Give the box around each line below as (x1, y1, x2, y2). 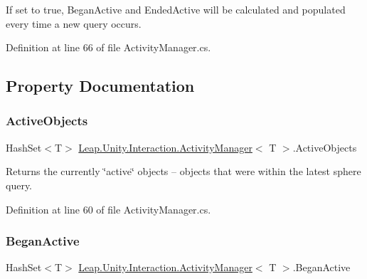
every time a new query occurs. (6, 16, 142, 31)
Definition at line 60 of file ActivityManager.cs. (6, 201, 211, 216)
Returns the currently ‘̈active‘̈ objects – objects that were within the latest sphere (6, 164, 361, 179)
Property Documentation (6, 75, 195, 97)
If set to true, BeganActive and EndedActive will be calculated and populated (6, 2, 346, 16)
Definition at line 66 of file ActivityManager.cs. (6, 40, 211, 55)
